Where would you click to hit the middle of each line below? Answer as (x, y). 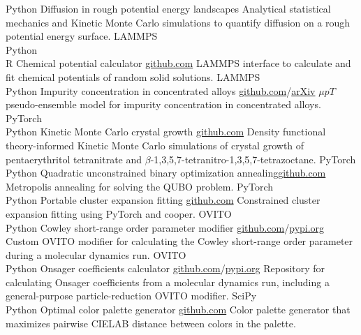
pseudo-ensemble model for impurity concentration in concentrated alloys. (163, 104)
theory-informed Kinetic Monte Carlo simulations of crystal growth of (155, 145)
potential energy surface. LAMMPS (82, 36)
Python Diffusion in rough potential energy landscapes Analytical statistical (168, 8)
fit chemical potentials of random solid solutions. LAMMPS (133, 76)
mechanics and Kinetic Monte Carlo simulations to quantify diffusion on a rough (178, 22)
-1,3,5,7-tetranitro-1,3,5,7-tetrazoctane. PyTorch (253, 159)
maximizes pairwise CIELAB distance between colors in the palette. (151, 323)
